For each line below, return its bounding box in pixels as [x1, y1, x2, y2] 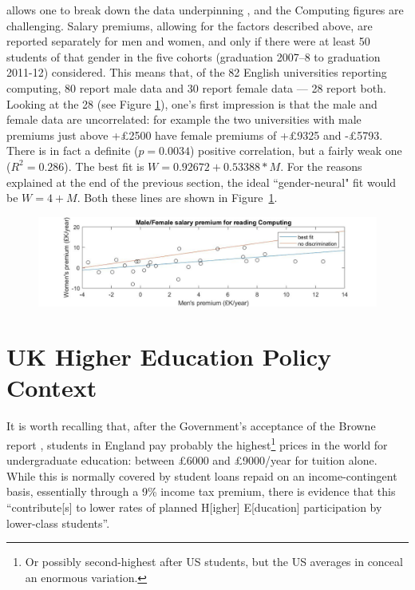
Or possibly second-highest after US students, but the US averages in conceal [25, 553, 403, 570]
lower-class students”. [6, 514, 110, 531]
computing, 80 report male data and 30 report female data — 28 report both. [6, 79, 386, 96]
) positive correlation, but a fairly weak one [190, 142, 402, 159]
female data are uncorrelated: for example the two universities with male [6, 111, 362, 128]
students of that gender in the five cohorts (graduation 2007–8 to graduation [6, 48, 381, 65]
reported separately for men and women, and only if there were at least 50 [6, 33, 370, 49]
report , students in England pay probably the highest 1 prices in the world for [6, 434, 388, 453]
